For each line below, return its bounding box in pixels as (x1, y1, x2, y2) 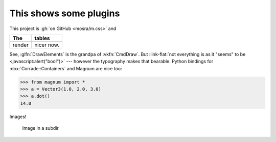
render (12, 41, 29, 48)
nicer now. (34, 41, 60, 48)
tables (34, 35, 51, 42)
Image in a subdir (22, 125, 59, 131)
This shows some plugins (9, 8, 120, 19)
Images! (9, 113, 27, 120)
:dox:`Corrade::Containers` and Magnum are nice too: (9, 65, 122, 71)
